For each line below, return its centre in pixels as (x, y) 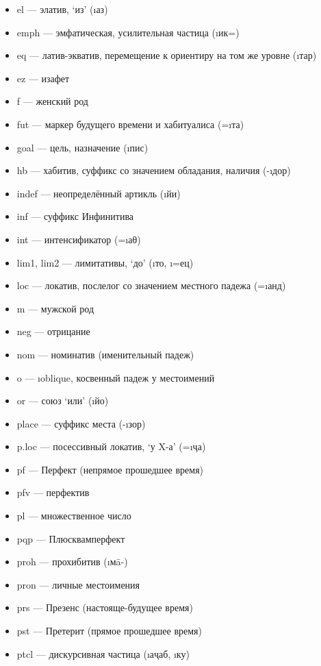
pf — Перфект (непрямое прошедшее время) (110, 469)
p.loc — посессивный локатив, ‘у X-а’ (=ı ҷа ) (111, 446)
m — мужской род (55, 308)
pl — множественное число (74, 516)
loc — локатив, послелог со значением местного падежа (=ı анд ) (151, 285)
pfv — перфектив (53, 492)
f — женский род (52, 101)
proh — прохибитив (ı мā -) (72, 562)
